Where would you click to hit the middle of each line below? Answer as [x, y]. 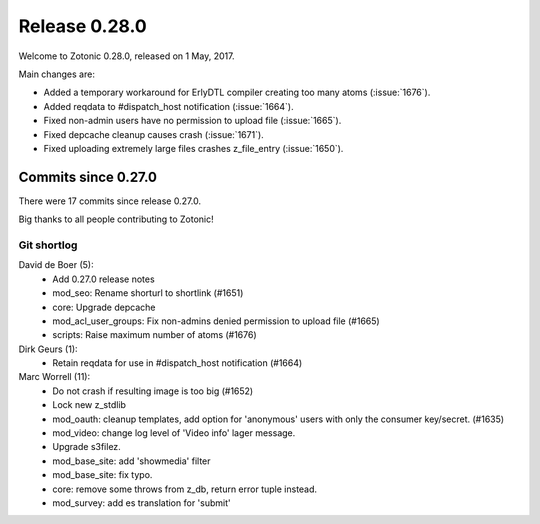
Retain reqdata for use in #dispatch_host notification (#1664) [177, 363]
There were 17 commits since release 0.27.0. [110, 201]
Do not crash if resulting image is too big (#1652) [153, 391]
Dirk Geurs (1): [48, 349]
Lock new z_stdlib [89, 405]
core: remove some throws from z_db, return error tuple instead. [185, 489]
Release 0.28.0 [82, 26]
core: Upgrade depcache [104, 307]
